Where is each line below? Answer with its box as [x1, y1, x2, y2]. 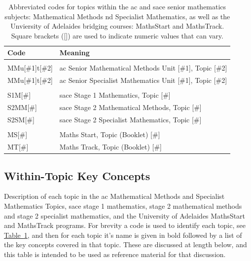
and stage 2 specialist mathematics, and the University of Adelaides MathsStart [4, 210, 246, 221]
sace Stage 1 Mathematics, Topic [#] [59, 90, 171, 100]
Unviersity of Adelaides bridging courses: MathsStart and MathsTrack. [10, 21, 224, 31]
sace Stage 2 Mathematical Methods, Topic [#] [59, 102, 202, 112]
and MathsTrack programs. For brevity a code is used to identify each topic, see [4, 220, 246, 230]
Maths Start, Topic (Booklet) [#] [59, 129, 160, 140]
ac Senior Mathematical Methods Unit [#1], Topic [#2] [59, 63, 227, 73]
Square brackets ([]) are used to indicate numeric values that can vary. [11, 30, 223, 40]
